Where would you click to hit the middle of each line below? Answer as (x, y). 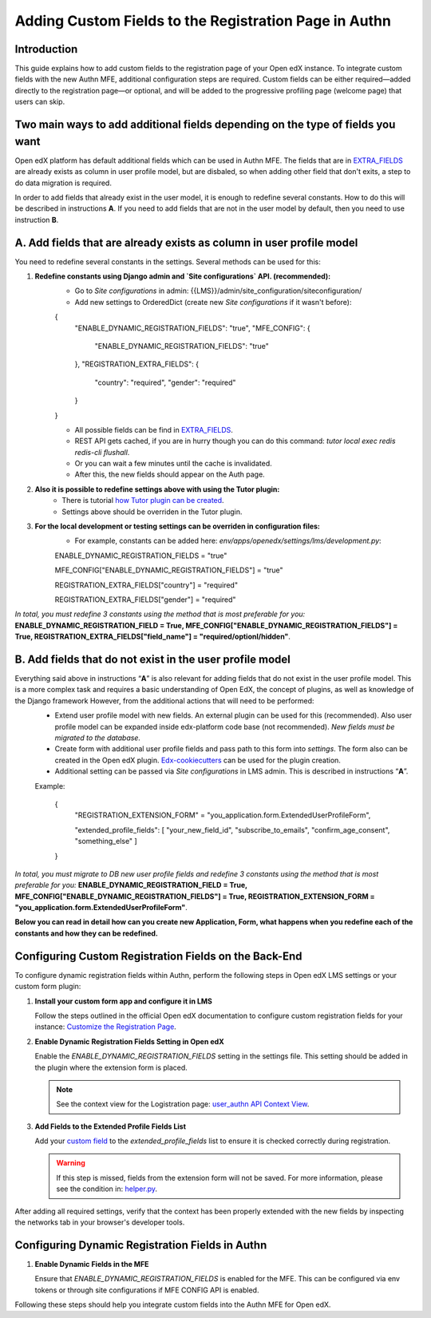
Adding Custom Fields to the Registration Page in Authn (203, 21)
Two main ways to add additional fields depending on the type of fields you (205, 125)
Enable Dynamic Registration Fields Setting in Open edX (129, 1041)
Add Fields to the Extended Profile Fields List (111, 1126)
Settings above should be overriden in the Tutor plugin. (152, 512)
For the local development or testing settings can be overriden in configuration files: (178, 526)
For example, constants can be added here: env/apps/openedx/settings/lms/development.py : (228, 541)
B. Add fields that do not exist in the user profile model (152, 659)
